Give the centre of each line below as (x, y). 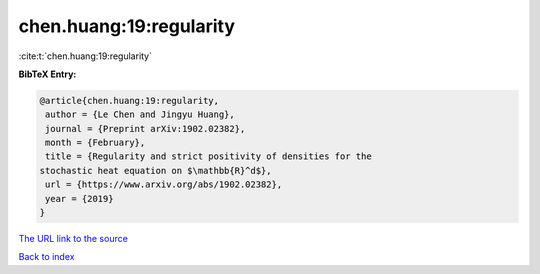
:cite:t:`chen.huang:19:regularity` (85, 56)
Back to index (46, 257)
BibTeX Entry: (47, 74)
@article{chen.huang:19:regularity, (129, 100)
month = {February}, (95, 143)
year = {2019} (79, 198)
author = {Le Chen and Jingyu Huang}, (140, 114)
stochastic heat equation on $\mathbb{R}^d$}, (155, 170)
